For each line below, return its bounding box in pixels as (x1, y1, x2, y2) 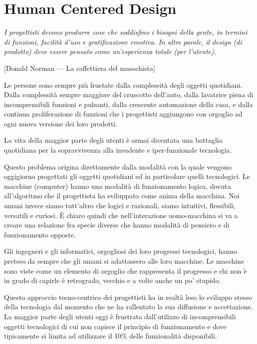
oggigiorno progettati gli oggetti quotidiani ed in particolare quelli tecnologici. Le (4, 171, 250, 181)
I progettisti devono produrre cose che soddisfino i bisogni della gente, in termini (4, 27, 248, 37)
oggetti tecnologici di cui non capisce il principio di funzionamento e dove (4, 321, 227, 331)
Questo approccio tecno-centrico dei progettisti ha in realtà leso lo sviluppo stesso (4, 291, 252, 302)
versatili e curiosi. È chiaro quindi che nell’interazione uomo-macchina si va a (4, 210, 238, 220)
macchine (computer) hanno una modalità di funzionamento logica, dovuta (4, 180, 231, 191)
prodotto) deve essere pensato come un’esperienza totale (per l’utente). (4, 46, 216, 57)
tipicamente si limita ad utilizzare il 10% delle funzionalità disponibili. (4, 331, 217, 341)
